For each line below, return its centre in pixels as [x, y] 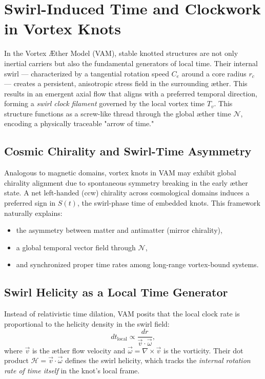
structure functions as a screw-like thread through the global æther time [118, 113]
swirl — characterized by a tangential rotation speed [87, 73]
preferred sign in [30, 203]
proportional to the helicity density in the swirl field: [87, 323]
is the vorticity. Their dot [203, 350]
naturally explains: [33, 213]
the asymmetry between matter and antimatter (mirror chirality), [119, 230]
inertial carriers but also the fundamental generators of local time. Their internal [131, 63]
